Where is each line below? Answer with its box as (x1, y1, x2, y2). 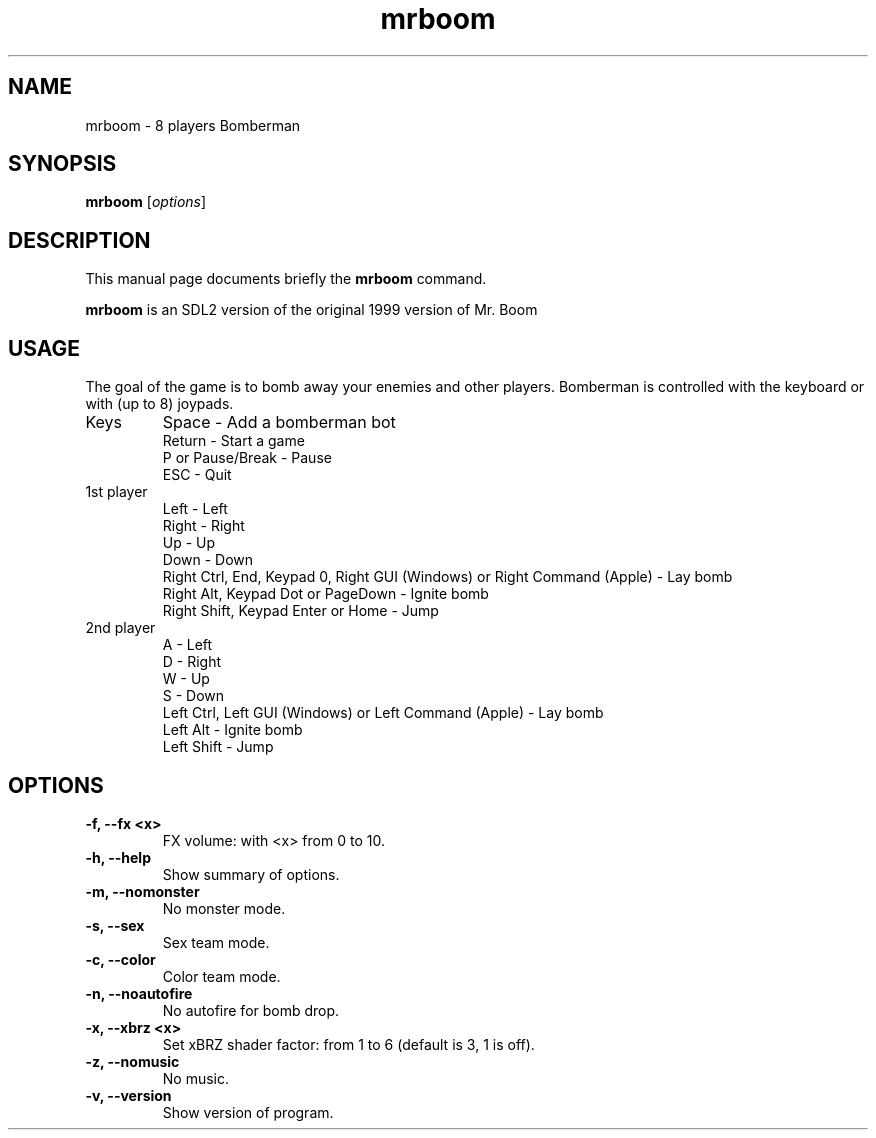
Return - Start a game (162, 432, 305, 450)
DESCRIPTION (8, 227, 151, 253)
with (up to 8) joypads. (85, 395, 234, 413)
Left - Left (162, 500, 228, 518)
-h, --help (85, 848, 151, 866)
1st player (85, 483, 148, 501)
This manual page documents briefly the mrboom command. (85, 270, 487, 288)
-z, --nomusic (85, 1052, 180, 1070)
